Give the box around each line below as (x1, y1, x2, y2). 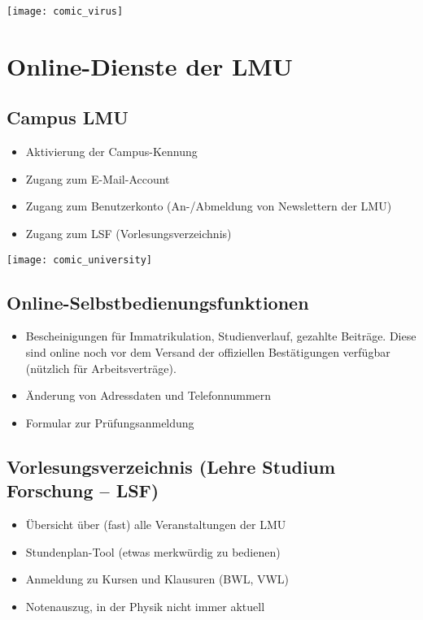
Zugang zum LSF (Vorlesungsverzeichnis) (25, 225, 232, 242)
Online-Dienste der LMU (7, 49, 293, 82)
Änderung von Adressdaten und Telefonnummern (25, 387, 272, 404)
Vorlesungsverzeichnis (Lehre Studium (7, 453, 336, 479)
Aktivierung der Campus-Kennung (25, 143, 198, 160)
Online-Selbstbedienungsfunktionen (7, 289, 309, 314)
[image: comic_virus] (7, 6, 124, 17)
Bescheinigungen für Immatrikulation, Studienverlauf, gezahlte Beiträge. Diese (25, 327, 416, 345)
